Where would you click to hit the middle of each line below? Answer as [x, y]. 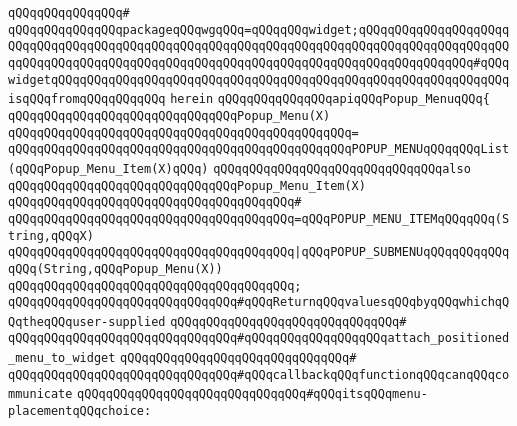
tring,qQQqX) [51, 235]
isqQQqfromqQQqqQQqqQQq [87, 99]
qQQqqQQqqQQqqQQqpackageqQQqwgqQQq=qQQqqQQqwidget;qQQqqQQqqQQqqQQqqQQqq [259, 29]
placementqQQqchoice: [80, 411]
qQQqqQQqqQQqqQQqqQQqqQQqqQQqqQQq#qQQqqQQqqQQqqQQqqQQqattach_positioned [259, 338]
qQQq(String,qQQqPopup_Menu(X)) [115, 268]
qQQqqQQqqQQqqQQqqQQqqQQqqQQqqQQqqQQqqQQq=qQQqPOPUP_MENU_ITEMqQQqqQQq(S [259, 218]
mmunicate [40, 394]
